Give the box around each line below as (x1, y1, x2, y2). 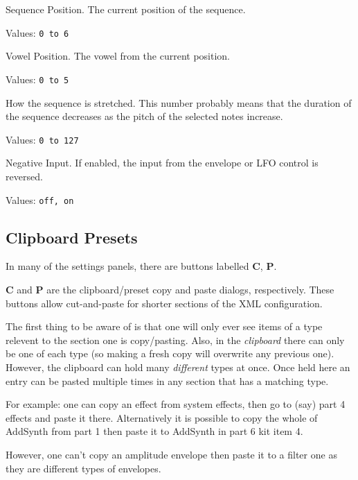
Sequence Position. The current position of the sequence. (6, 2, 246, 16)
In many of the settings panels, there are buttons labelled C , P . (6, 259, 277, 273)
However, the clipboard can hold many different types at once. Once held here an (6, 359, 350, 374)
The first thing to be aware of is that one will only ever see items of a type (6, 319, 323, 334)
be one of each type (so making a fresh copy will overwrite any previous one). (6, 346, 334, 361)
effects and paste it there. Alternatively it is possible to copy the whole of (6, 410, 318, 425)
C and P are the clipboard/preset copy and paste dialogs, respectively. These (6, 282, 334, 296)
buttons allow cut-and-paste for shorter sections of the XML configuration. (6, 295, 323, 310)
